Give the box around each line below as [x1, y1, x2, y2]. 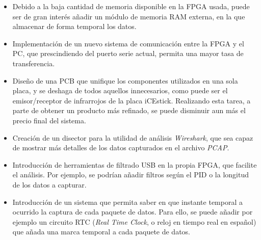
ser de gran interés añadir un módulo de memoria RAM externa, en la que [12, 11, 245, 21]
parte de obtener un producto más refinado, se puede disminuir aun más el [12, 105, 246, 116]
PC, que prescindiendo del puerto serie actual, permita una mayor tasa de [12, 48, 244, 59]
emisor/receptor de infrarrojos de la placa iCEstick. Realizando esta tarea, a [12, 95, 251, 105]
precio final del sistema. [12, 115, 86, 125]
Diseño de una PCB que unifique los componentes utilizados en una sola [12, 75, 238, 86]
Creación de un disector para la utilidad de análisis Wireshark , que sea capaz [12, 132, 253, 143]
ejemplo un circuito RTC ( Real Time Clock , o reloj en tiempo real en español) [12, 216, 256, 227]
